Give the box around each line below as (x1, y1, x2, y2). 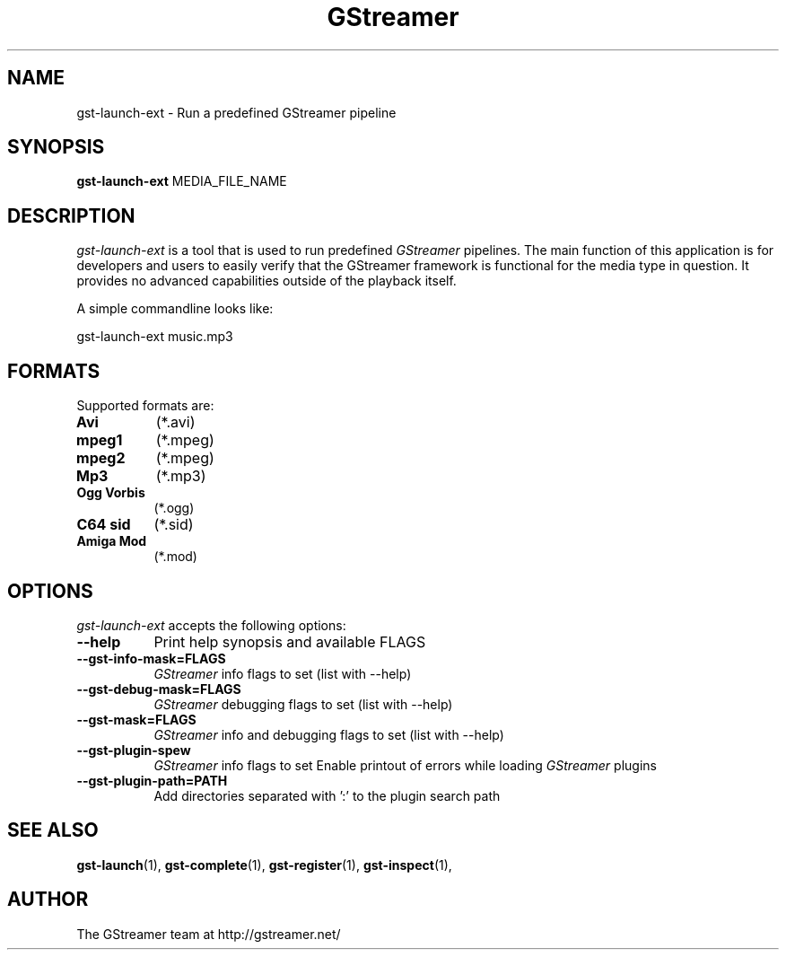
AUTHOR (7, 888, 89, 911)
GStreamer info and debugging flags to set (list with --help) (153, 726, 504, 742)
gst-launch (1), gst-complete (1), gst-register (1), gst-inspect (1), (76, 856, 452, 873)
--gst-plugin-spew (76, 742, 191, 758)
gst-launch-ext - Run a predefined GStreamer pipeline (76, 104, 397, 120)
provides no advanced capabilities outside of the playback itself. (76, 273, 457, 289)
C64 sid (76, 515, 131, 534)
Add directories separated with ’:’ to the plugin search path (153, 787, 501, 803)
